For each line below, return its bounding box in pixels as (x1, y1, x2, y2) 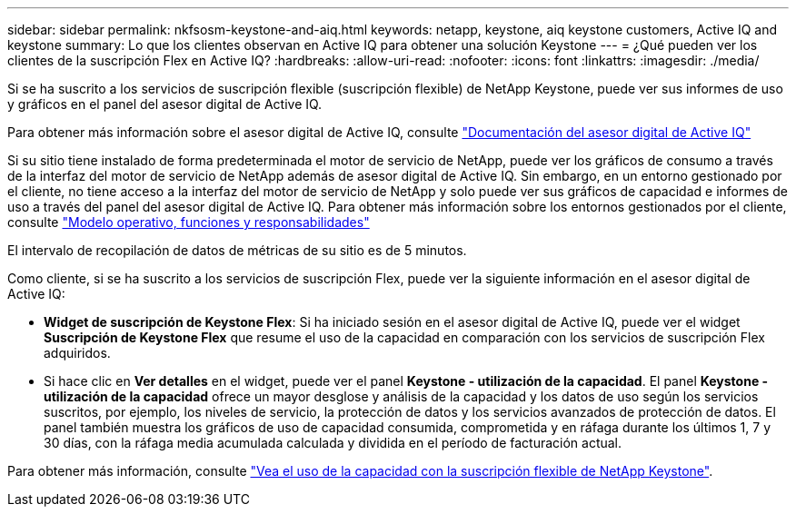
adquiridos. (44, 345, 111, 361)
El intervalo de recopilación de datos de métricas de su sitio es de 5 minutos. (7, 242, 467, 258)
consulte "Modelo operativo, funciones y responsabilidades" (7, 214, 370, 230)
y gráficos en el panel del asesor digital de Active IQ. (7, 96, 323, 112)
